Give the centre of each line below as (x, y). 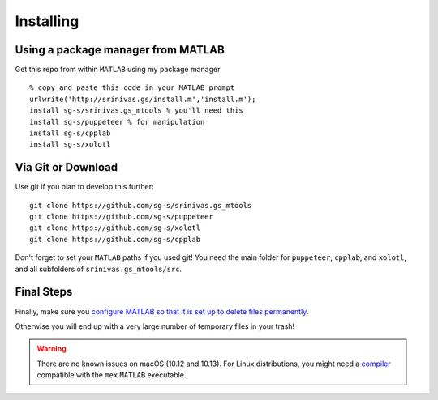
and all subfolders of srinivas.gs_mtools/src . (99, 269)
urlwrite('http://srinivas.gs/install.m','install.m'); (143, 99)
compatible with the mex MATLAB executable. (112, 375)
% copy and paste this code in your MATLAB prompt (132, 88)
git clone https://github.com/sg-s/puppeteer (122, 217)
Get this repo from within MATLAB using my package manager (118, 70)
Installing (47, 21)
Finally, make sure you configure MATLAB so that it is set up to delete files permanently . (162, 311)
